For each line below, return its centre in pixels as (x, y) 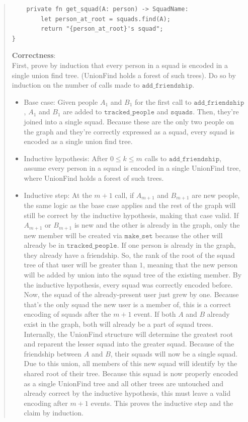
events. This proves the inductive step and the (162, 403)
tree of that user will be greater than (80, 265)
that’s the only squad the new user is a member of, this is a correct (128, 304)
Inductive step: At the (58, 195)
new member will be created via (73, 235)
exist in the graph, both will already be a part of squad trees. (118, 324)
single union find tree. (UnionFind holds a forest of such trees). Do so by (124, 75)
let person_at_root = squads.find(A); (106, 19)
